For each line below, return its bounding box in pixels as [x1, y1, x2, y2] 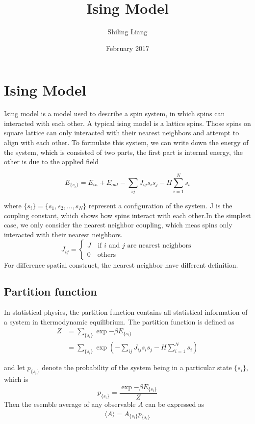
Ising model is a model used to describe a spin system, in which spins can [4, 108, 225, 119]
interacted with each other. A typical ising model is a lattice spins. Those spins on [4, 118, 251, 128]
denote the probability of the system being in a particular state [42, 362, 232, 373]
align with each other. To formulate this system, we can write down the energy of [4, 137, 249, 148]
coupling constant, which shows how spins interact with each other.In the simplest [4, 210, 251, 220]
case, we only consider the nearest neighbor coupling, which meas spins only [4, 220, 232, 230]
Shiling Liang [107, 26, 148, 37]
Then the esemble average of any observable [4, 399, 136, 409]
